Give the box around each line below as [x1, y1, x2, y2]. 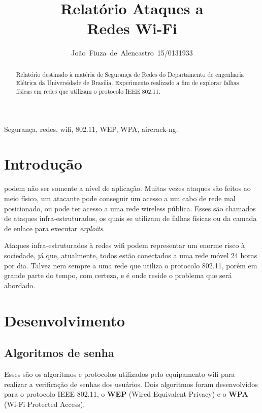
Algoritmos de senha [4, 345, 114, 361]
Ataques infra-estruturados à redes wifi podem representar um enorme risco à [4, 240, 245, 251]
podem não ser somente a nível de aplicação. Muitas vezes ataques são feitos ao [4, 183, 251, 194]
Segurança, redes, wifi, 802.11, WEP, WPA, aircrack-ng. [4, 123, 178, 134]
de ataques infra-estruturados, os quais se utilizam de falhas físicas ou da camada [4, 213, 257, 224]
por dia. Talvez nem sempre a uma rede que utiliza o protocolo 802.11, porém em [4, 260, 257, 270]
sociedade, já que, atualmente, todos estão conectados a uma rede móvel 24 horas [4, 250, 257, 260]
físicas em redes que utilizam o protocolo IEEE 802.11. [16, 87, 160, 96]
